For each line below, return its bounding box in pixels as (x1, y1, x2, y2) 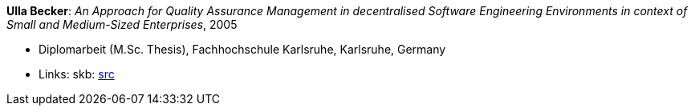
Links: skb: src (39, 67, 115, 81)
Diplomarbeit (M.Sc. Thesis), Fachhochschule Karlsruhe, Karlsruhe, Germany (39, 42, 446, 56)
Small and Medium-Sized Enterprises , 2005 (6, 18, 238, 31)
